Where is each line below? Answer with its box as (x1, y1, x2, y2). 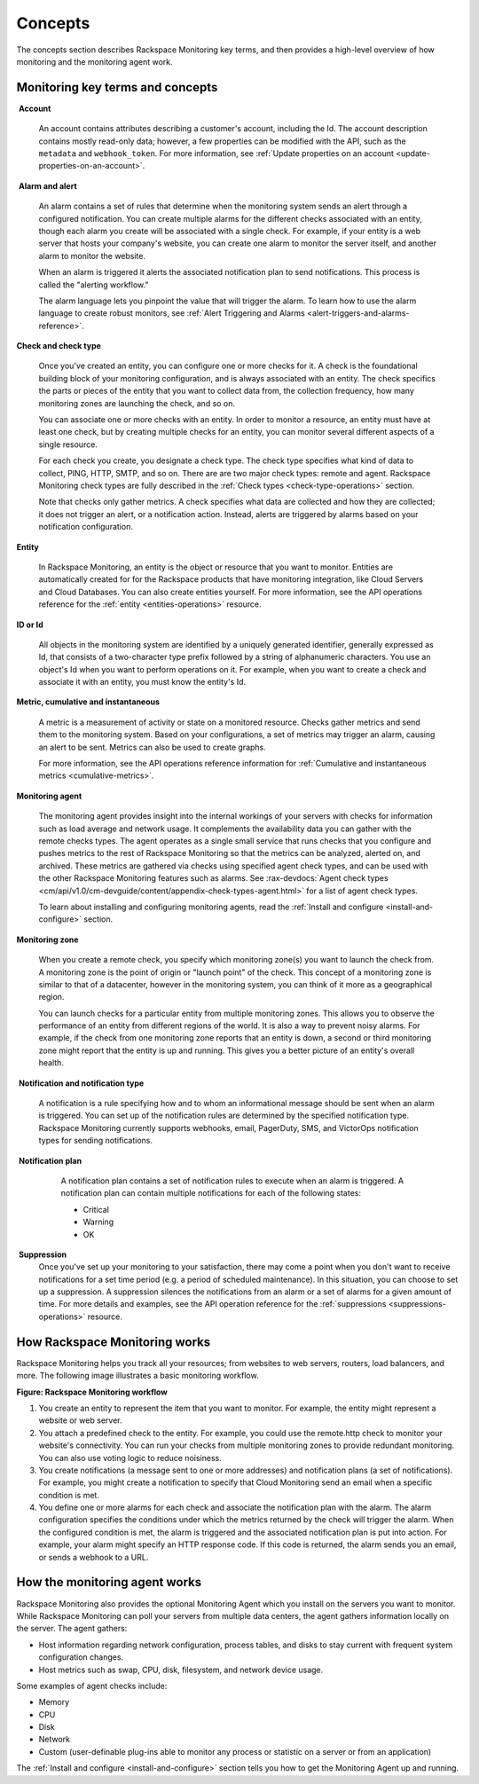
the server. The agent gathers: (16, 1623, 128, 1634)
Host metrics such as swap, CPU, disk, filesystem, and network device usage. (38, 1664, 324, 1675)
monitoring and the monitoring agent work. (16, 56, 173, 67)
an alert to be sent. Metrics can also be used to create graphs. (38, 742, 266, 752)
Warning (82, 1216, 114, 1228)
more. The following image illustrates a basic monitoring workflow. (16, 1371, 259, 1381)
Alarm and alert (18, 180, 77, 191)
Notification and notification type (18, 1078, 145, 1088)
